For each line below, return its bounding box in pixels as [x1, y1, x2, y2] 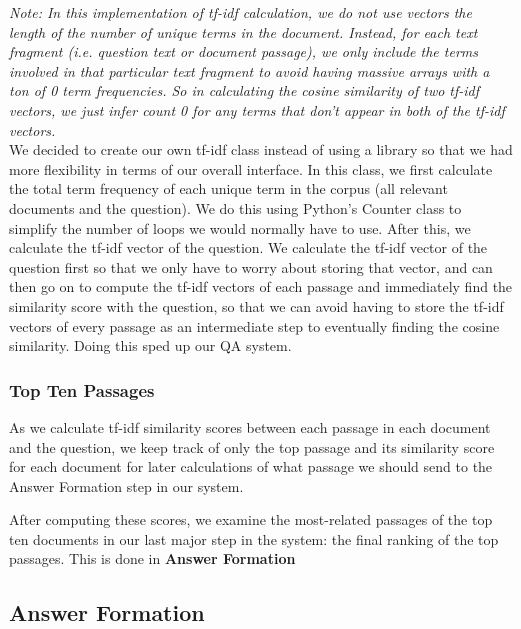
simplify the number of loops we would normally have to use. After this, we [9, 217, 471, 238]
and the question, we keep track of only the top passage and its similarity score [9, 436, 495, 457]
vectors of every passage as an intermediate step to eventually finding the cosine [9, 315, 500, 336]
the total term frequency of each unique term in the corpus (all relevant [9, 178, 448, 199]
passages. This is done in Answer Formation [9, 548, 296, 569]
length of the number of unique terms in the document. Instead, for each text [9, 21, 478, 42]
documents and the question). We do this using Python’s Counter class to [9, 197, 462, 218]
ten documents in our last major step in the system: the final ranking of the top [9, 528, 499, 549]
